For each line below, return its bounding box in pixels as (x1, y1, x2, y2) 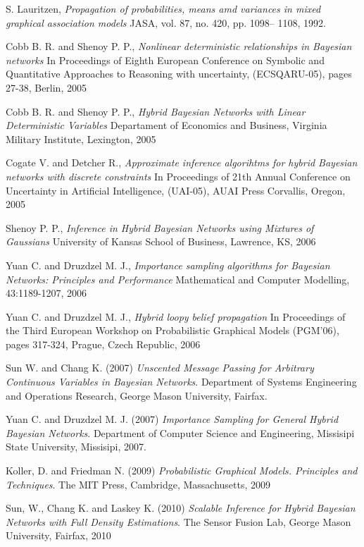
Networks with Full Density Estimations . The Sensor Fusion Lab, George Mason (6, 514, 351, 529)
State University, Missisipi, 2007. (6, 439, 146, 454)
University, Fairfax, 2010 (6, 528, 111, 543)
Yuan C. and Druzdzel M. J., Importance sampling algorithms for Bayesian (6, 257, 330, 272)
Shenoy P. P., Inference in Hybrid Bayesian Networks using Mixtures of (6, 220, 314, 235)
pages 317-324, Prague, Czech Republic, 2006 (6, 336, 201, 351)
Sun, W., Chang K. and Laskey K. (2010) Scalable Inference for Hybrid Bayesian (6, 500, 356, 515)
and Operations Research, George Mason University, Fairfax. (6, 388, 268, 402)
